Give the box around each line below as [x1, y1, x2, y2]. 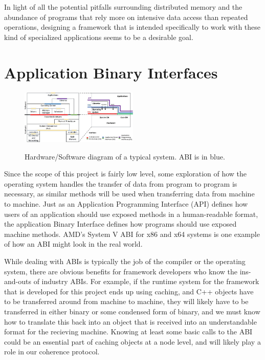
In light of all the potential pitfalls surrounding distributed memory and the [4, 2, 242, 12]
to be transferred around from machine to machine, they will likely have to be [4, 296, 249, 307]
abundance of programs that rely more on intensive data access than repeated [4, 11, 248, 22]
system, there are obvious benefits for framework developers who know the [4, 266, 237, 276]
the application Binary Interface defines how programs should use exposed [4, 218, 237, 229]
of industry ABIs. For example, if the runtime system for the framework [33, 276, 259, 287]
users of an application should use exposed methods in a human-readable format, [4, 208, 258, 219]
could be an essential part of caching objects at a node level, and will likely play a [4, 336, 261, 347]
